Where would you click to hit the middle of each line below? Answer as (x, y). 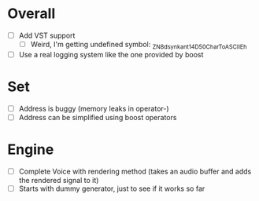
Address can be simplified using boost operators (98, 117)
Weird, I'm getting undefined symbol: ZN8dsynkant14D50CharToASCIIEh (139, 46)
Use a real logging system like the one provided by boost (111, 54)
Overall (31, 14)
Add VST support (47, 35)
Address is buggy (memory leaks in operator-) (94, 108)
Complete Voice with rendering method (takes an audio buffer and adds (135, 171)
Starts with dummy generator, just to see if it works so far (112, 188)
